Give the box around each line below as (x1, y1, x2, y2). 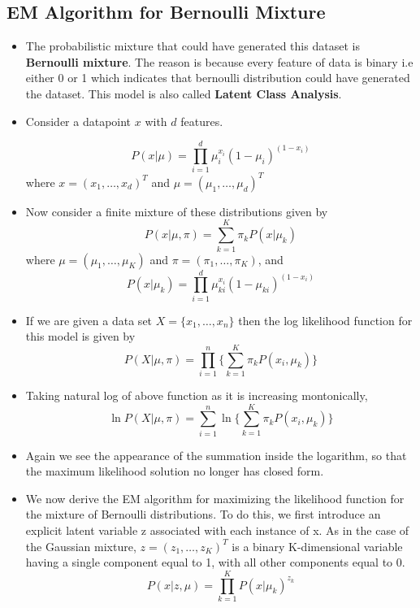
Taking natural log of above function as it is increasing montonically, (25, 386, 368, 403)
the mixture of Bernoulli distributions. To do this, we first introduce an (25, 506, 381, 523)
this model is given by (25, 328, 136, 345)
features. (180, 112, 223, 129)
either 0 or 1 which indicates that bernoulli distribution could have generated (25, 69, 410, 86)
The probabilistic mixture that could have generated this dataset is (25, 37, 360, 54)
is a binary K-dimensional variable (232, 537, 403, 554)
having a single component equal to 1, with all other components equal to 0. (25, 554, 405, 571)
